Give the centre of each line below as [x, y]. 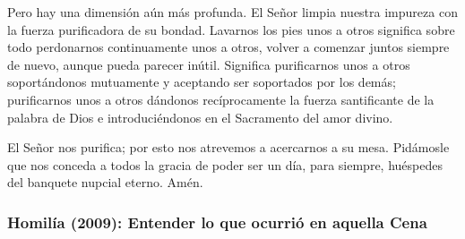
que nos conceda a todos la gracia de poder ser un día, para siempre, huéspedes [225, 164]
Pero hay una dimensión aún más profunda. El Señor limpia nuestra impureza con [232, 12]
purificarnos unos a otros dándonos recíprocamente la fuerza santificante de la [221, 99]
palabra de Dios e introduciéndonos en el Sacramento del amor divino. [200, 117]
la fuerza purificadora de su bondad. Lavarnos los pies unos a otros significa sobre [231, 29]
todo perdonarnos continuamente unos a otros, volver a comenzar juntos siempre [228, 47]
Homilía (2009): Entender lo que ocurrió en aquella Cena [217, 222]
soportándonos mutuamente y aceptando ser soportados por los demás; [202, 82]
